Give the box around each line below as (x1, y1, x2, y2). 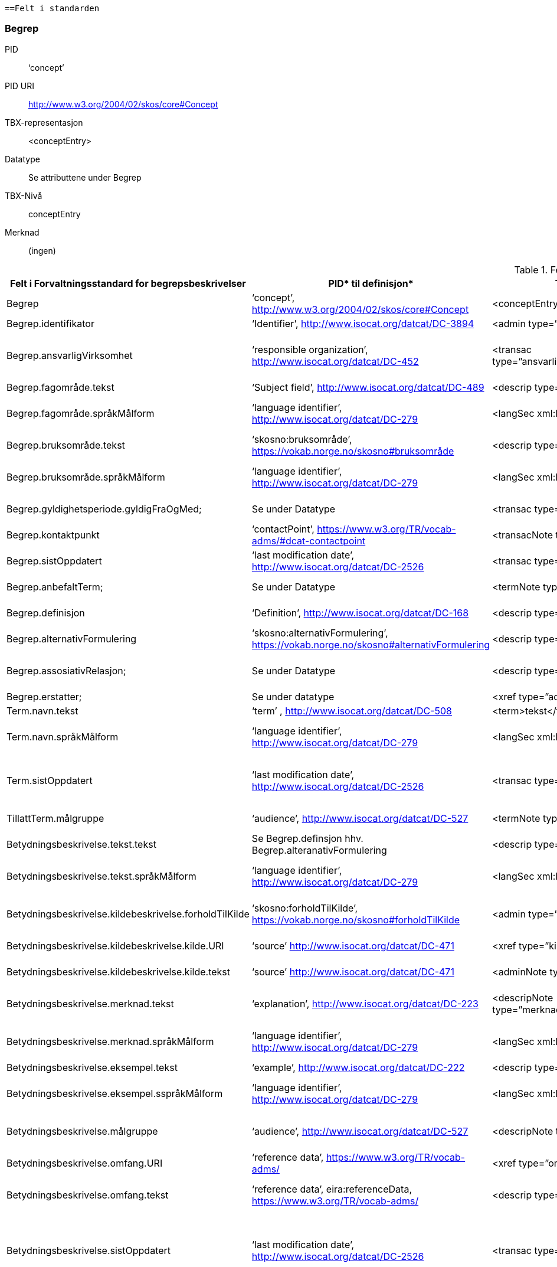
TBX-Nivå (5, 190, 42, 201)
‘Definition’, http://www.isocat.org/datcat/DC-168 (251, 606, 469, 619)
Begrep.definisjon (6, 606, 85, 619)
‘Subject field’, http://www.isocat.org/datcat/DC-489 (251, 381, 484, 393)
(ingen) (28, 245, 56, 256)
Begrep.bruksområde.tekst (6, 439, 125, 451)
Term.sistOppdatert (6, 774, 93, 786)
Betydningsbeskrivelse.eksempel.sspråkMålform (6, 1087, 223, 1099)
